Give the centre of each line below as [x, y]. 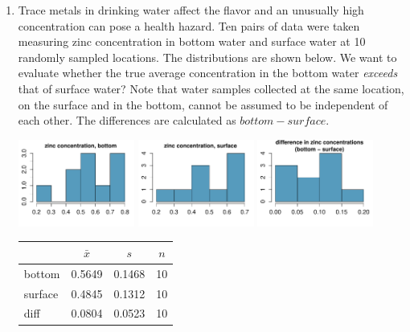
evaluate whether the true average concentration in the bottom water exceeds [208, 73]
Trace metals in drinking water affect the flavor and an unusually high [191, 10]
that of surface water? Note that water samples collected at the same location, [211, 88]
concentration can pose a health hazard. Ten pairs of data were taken [189, 25]
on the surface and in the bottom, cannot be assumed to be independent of [203, 104]
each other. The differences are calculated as [127, 120]
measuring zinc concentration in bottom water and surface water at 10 [192, 41]
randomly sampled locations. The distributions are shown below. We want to [207, 57]
